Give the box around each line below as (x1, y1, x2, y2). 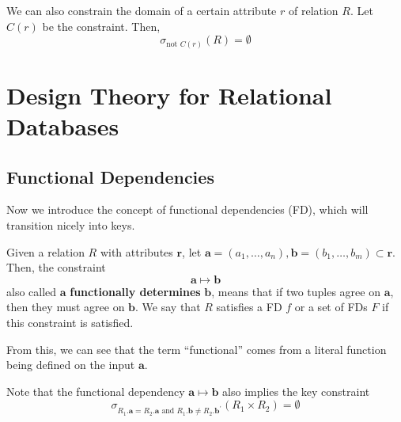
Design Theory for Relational (6, 78, 332, 111)
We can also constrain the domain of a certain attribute (6, 2, 277, 18)
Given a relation (6, 243, 85, 260)
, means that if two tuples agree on (211, 283, 380, 299)
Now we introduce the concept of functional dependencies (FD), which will (6, 201, 369, 218)
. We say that (135, 298, 201, 315)
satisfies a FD (216, 298, 282, 315)
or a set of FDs (294, 298, 368, 315)
